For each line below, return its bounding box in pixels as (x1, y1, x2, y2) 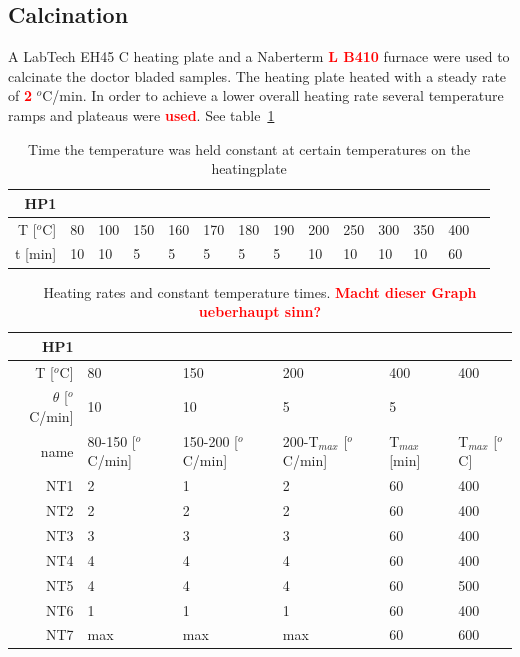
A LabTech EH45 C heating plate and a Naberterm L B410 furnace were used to (8, 46, 510, 67)
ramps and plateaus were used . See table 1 (8, 104, 275, 125)
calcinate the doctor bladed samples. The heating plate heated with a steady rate (8, 65, 507, 86)
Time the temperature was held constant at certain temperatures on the (28, 138, 471, 159)
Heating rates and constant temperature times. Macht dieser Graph (43, 281, 477, 302)
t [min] (15, 243, 57, 264)
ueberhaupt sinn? (198, 301, 322, 322)
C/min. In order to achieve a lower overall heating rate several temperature (42, 85, 504, 106)
